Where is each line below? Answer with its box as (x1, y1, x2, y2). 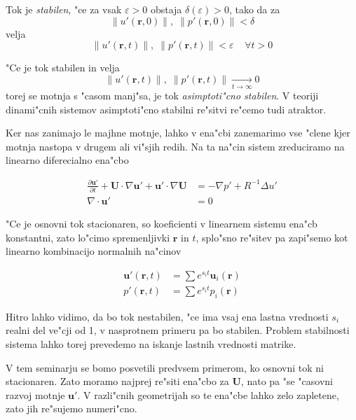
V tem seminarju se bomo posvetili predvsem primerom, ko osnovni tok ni (6, 360, 324, 374)
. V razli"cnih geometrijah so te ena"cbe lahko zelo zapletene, (77, 387, 339, 402)
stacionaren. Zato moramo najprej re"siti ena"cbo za (6, 374, 229, 388)
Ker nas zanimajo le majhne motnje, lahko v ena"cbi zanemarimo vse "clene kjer (6, 125, 350, 140)
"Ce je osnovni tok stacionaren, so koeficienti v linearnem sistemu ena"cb (6, 216, 317, 230)
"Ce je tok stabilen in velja (6, 60, 120, 75)
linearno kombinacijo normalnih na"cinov (6, 244, 182, 258)
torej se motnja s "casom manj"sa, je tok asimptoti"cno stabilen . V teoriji (6, 88, 319, 103)
